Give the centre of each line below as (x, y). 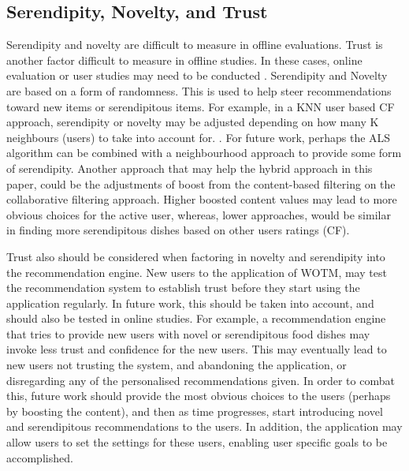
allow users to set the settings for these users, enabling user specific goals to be (197, 442)
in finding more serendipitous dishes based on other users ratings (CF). (178, 230)
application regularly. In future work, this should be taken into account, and (190, 303)
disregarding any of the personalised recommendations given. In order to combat (201, 380)
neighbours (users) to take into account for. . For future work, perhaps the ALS (199, 137)
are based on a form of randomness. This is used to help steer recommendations (199, 90)
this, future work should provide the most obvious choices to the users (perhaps (199, 396)
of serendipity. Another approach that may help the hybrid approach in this (190, 168)
